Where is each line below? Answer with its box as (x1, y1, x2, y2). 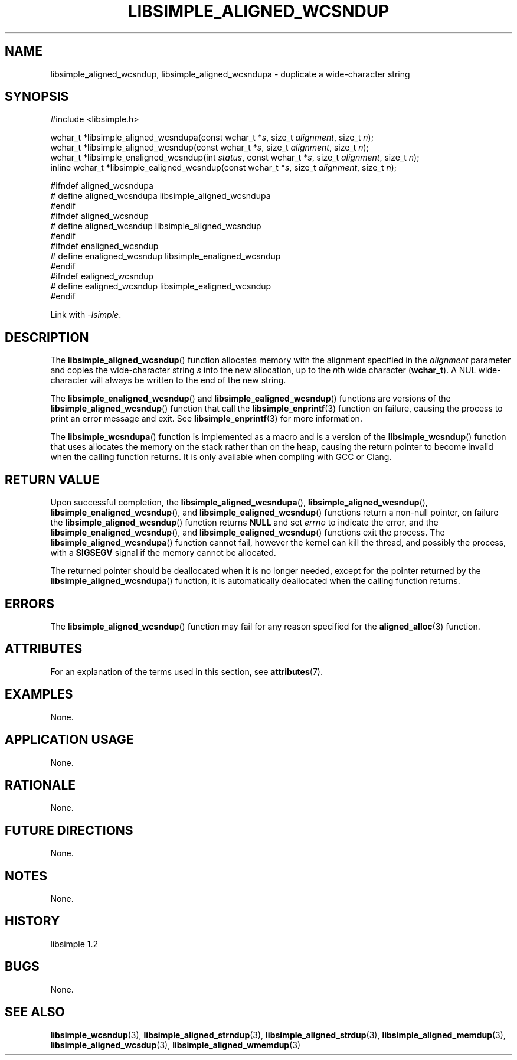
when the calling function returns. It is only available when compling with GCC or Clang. (50, 452, 392, 462)
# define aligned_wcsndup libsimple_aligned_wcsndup (50, 221, 261, 231)
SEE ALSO (5, 1004, 65, 1020)
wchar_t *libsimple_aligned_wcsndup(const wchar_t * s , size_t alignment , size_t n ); (50, 142, 369, 153)
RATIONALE (5, 777, 76, 792)
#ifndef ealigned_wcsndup (50, 271, 154, 282)
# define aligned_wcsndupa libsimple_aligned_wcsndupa (50, 191, 271, 201)
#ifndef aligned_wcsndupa (50, 181, 153, 191)
